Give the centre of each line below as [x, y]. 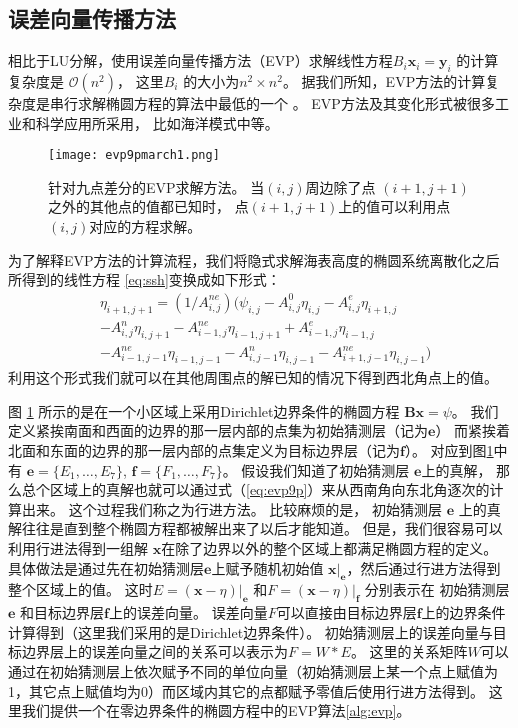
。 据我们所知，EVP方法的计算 [384, 81]
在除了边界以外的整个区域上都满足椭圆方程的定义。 [329, 548]
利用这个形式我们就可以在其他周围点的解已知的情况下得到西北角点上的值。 [253, 377]
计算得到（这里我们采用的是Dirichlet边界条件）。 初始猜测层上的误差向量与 [250, 631]
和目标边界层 [62, 612]
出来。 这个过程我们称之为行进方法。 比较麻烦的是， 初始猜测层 [231, 508]
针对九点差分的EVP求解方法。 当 [156, 186]
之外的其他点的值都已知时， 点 [148, 206]
